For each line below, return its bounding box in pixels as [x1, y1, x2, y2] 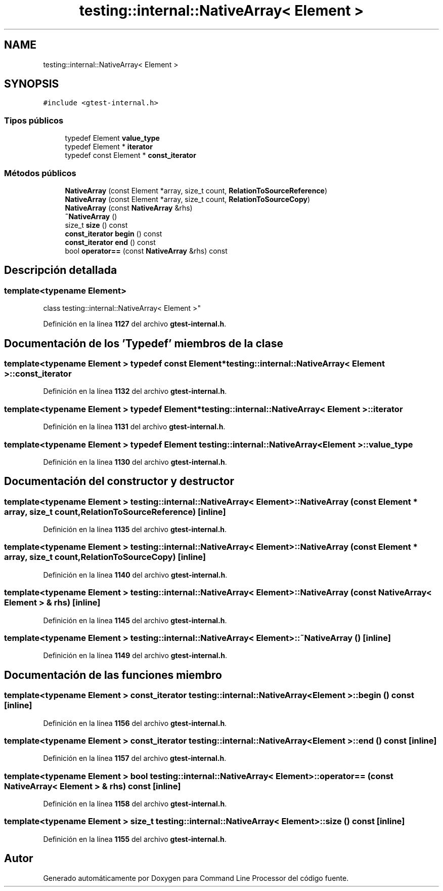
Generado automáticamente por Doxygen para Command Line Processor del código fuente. [43, 873, 349, 882]
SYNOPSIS [4, 77, 59, 91]
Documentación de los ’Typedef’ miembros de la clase [4, 337, 283, 350]
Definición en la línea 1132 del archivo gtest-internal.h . [43, 387, 227, 396]
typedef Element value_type [65, 134, 160, 143]
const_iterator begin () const [65, 229, 162, 238]
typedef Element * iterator [65, 142, 153, 151]
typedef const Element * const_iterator [65, 151, 196, 160]
